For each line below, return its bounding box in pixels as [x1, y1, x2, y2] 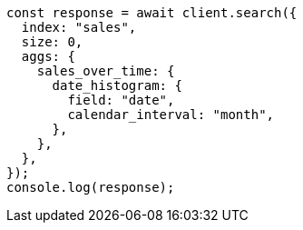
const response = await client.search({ [6, 5, 298, 20]
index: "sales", [21, 20, 137, 35]
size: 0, [21, 35, 83, 49]
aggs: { [21, 49, 75, 64]
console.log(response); [6, 180, 175, 195]
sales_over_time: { [36, 64, 175, 78]
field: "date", [67, 93, 175, 107]
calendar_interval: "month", [67, 107, 275, 122]
